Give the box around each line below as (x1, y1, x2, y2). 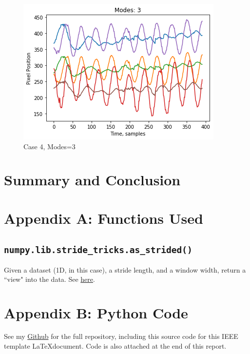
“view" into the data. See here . (4, 274, 95, 284)
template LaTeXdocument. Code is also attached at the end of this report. (4, 340, 227, 351)
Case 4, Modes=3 (23, 141, 76, 151)
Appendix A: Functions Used (4, 208, 203, 228)
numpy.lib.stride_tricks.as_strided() (4, 245, 192, 256)
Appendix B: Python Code (4, 303, 188, 323)
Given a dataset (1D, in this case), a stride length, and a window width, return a (4, 264, 246, 275)
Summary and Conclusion (4, 170, 181, 190)
